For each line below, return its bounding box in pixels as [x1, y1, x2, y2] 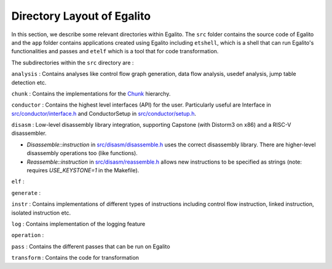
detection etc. [11, 78, 47, 86]
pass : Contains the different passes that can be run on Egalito [11, 243, 170, 250]
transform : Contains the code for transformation [11, 254, 140, 262]
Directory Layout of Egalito [11, 9, 151, 23]
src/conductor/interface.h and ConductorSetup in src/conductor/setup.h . [11, 110, 197, 117]
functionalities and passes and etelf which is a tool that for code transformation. [11, 48, 219, 55]
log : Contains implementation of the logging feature [11, 220, 146, 227]
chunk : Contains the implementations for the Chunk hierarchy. [11, 89, 171, 97]
